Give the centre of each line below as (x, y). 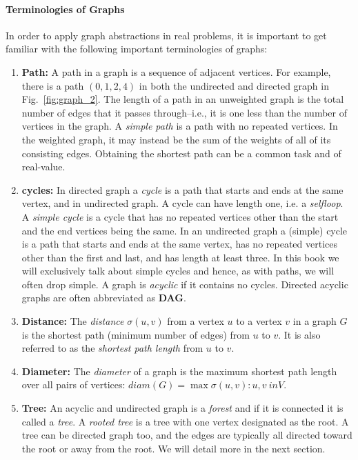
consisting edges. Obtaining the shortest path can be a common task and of (181, 153)
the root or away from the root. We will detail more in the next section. (173, 448)
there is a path (53, 85)
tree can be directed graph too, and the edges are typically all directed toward (187, 435)
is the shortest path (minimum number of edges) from (136, 334)
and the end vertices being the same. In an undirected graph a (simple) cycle (185, 230)
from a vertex (196, 321)
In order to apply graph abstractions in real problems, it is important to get (166, 35)
